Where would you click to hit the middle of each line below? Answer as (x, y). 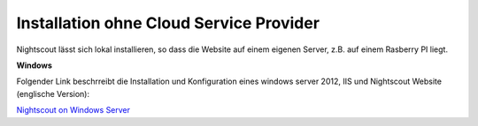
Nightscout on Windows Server (73, 110)
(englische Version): (53, 93)
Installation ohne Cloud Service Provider (168, 23)
